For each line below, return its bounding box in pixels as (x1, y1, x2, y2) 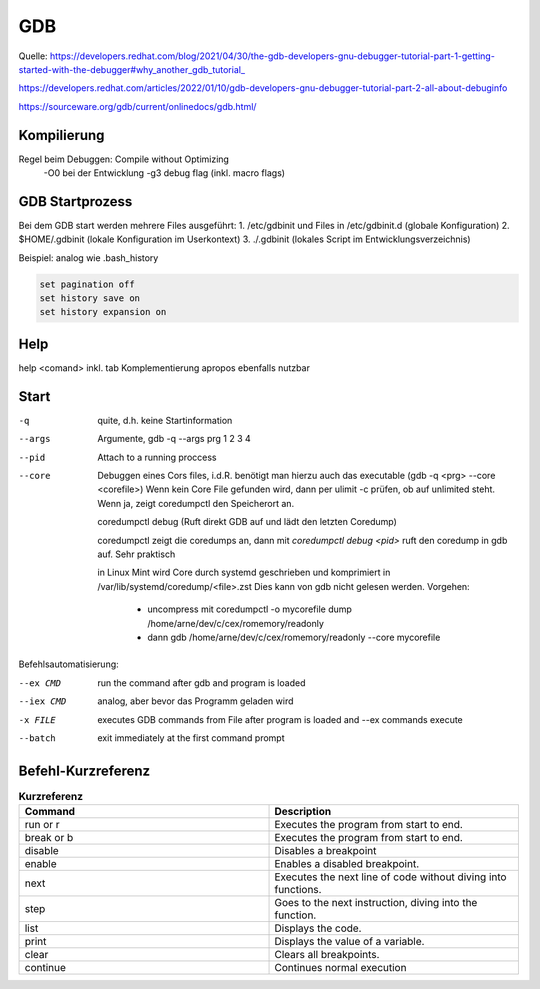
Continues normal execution (274, 961, 407, 975)
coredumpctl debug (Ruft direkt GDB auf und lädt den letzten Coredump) (97, 516, 397, 528)
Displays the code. (274, 921, 362, 935)
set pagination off (39, 278, 135, 290)
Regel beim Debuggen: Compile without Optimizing (18, 153, 230, 165)
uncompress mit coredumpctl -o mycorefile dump (147, 603, 352, 615)
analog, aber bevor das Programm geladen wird (97, 695, 294, 707)
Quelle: (18, 50, 49, 62)
